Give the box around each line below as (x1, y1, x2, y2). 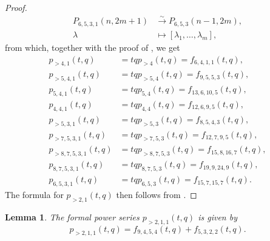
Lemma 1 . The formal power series (5, 210, 140, 223)
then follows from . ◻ (116, 188, 197, 200)
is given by (198, 210, 237, 223)
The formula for (5, 188, 64, 200)
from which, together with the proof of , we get (5, 41, 180, 53)
